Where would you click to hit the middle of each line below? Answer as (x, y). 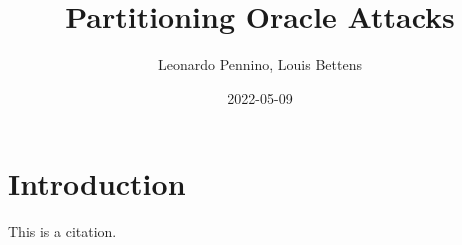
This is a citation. (62, 231)
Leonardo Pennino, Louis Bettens (260, 64)
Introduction (97, 183)
